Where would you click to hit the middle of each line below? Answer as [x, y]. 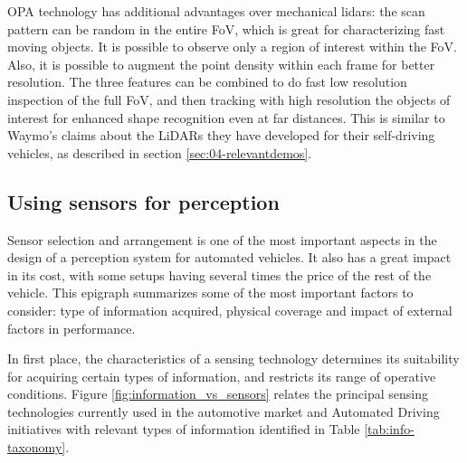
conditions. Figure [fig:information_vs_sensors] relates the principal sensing [218, 394]
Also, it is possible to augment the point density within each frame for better [221, 64]
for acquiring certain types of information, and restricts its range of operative [222, 376]
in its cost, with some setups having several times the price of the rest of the [219, 274]
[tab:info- [389, 429]
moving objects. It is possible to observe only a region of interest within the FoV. [232, 47]
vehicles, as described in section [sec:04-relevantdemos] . [160, 152]
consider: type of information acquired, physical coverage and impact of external [230, 310]
